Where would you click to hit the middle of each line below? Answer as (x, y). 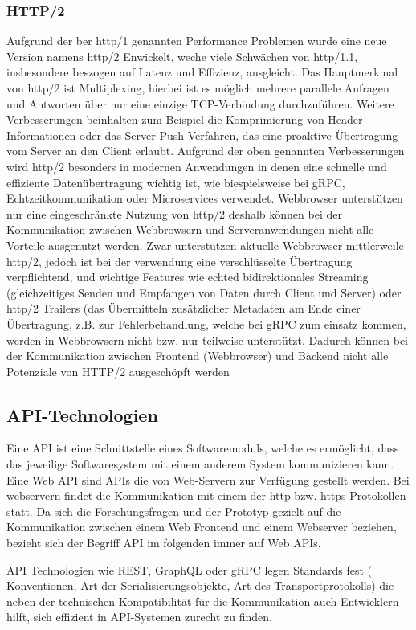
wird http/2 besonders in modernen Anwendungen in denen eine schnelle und (197, 166)
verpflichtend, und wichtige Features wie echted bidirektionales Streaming (188, 277)
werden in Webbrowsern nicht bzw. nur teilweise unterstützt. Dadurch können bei (208, 340)
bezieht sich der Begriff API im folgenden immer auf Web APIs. (164, 543)
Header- (347, 119)
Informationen (41, 135)
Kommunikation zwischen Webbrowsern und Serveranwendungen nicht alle (190, 229)
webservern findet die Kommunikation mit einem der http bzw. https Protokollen (206, 495)
